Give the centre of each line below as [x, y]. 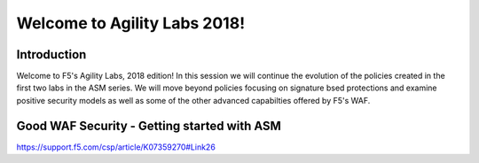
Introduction [51, 54]
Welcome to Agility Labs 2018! [131, 23]
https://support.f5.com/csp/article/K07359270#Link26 [116, 147]
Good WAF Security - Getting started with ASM [149, 125]
